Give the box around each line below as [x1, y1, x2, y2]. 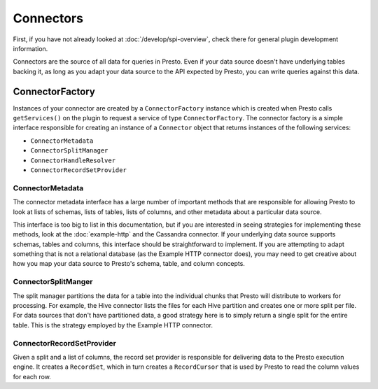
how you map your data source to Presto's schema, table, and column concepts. [13, 260, 245, 268]
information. [13, 44, 48, 52]
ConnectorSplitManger [13, 277, 93, 287]
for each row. [13, 372, 52, 381]
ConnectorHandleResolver [30, 156, 115, 164]
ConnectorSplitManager [30, 147, 108, 155]
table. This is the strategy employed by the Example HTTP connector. [13, 320, 213, 329]
